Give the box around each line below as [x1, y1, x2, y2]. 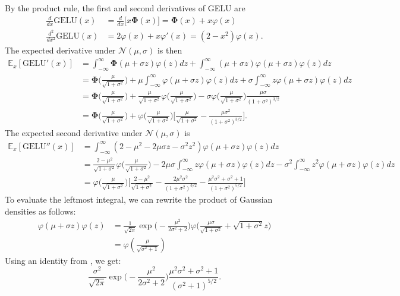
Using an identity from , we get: [5, 254, 121, 266]
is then [157, 44, 182, 56]
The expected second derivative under [5, 127, 143, 139]
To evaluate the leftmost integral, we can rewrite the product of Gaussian [5, 193, 273, 205]
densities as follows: [5, 204, 76, 217]
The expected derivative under [5, 44, 116, 56]
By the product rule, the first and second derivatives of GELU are [5, 2, 245, 14]
